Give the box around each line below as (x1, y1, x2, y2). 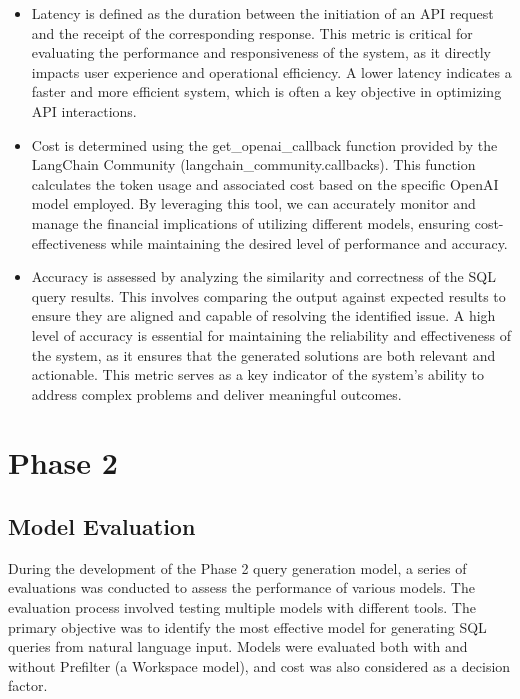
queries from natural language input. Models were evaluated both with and (8, 636, 468, 657)
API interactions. (31, 100, 137, 121)
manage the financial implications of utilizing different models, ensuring (31, 212, 471, 233)
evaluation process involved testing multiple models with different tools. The (8, 597, 476, 618)
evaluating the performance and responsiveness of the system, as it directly (31, 42, 491, 63)
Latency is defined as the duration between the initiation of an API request (31, 3, 494, 23)
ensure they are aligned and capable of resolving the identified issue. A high (31, 305, 496, 326)
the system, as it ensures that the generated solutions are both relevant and (31, 344, 496, 365)
